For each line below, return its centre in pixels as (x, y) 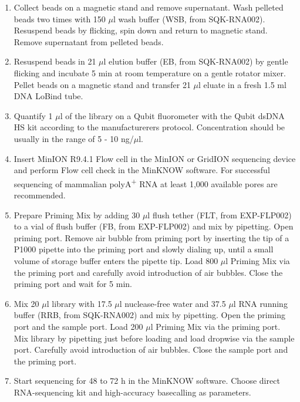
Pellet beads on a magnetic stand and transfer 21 (102, 84)
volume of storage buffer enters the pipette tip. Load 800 (116, 260)
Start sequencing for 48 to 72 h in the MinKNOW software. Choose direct (147, 381)
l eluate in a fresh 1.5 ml (242, 84)
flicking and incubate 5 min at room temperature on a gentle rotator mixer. (150, 72)
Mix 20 (26, 303)
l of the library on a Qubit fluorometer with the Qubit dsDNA (172, 115)
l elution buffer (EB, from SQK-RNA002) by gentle (196, 61)
